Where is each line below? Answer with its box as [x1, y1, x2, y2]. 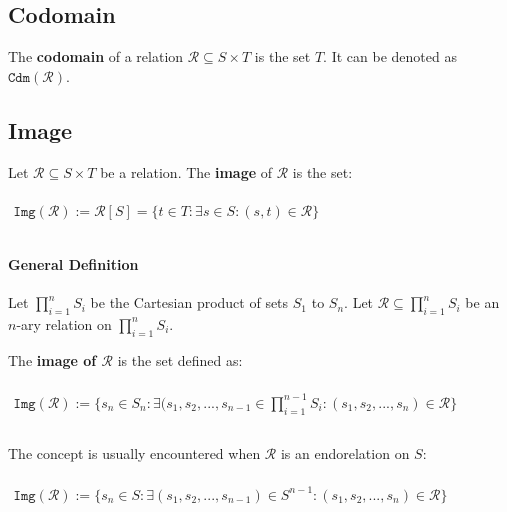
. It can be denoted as [323, 46, 457, 67]
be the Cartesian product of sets [90, 292, 289, 313]
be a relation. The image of [100, 161, 273, 182]
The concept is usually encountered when [8, 442, 261, 463]
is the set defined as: [117, 349, 243, 370]
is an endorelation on [280, 442, 410, 463]
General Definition [8, 253, 139, 274]
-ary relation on [16, 313, 112, 334]
